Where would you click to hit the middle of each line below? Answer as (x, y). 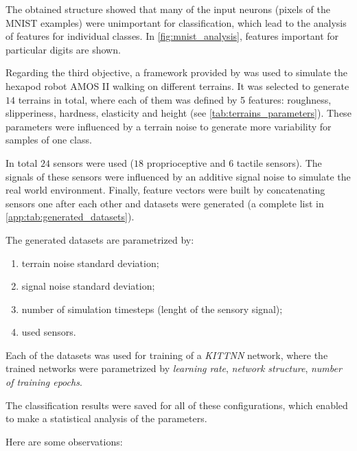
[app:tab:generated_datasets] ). (70, 217)
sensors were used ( (94, 162)
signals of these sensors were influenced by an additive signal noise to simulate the (178, 176)
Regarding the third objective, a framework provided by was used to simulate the (177, 72)
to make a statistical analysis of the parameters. (106, 418)
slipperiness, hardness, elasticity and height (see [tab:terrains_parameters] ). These (178, 113)
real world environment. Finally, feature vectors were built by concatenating (165, 190)
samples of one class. (49, 140)
